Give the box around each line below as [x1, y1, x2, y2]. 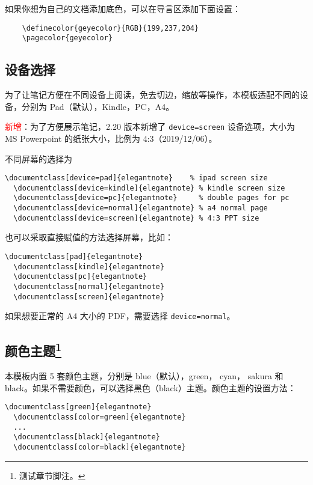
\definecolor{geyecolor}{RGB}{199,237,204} [22, 23, 199, 32]
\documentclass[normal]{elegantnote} [13, 282, 164, 291]
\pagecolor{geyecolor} [22, 34, 113, 43]
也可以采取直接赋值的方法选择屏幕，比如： [5, 231, 173, 243]
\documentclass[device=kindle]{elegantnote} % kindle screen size [13, 183, 285, 192]
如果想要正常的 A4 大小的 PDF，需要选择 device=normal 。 [5, 310, 235, 322]
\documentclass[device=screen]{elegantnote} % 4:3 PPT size [13, 213, 259, 222]
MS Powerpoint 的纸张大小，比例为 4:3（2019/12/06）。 [5, 132, 217, 144]
